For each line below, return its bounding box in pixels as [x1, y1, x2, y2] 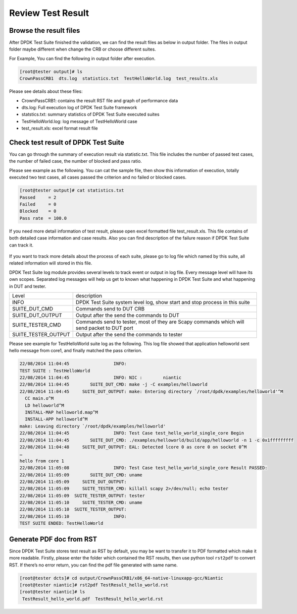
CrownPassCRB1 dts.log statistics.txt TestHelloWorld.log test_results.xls [19, 76, 218, 81]
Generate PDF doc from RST [9, 535, 98, 543]
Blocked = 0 [19, 208, 56, 214]
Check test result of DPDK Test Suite [9, 138, 125, 146]
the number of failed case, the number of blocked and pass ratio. [9, 158, 142, 164]
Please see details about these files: [9, 88, 83, 94]
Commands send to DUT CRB [75, 305, 145, 312]
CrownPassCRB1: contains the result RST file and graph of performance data [21, 97, 178, 104]
